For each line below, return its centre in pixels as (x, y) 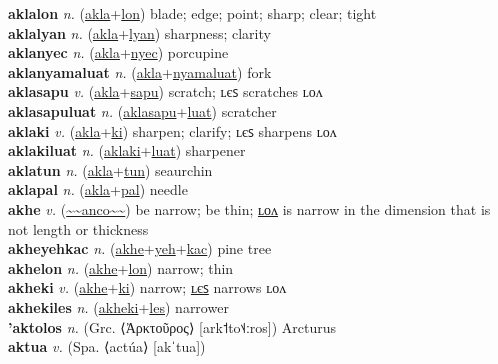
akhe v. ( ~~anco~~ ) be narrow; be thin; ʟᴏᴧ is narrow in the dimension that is (249, 208)
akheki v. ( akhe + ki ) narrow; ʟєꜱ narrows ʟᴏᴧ (147, 287)
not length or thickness (78, 228)
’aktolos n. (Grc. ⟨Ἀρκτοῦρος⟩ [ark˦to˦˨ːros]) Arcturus (172, 326)
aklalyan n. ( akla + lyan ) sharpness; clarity (139, 32)
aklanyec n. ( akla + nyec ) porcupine (118, 52)
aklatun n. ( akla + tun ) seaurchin (110, 169)
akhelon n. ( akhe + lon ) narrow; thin (121, 267)
